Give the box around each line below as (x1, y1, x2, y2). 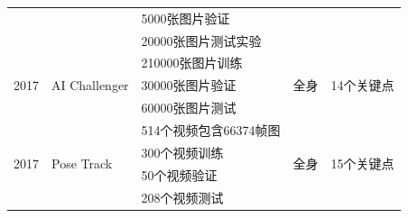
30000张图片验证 (141, 76, 236, 95)
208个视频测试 (141, 187, 224, 206)
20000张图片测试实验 (141, 31, 262, 50)
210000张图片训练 (141, 53, 243, 72)
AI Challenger (51, 76, 129, 95)
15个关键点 (330, 154, 394, 173)
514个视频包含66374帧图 (141, 120, 281, 139)
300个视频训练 (141, 142, 224, 161)
